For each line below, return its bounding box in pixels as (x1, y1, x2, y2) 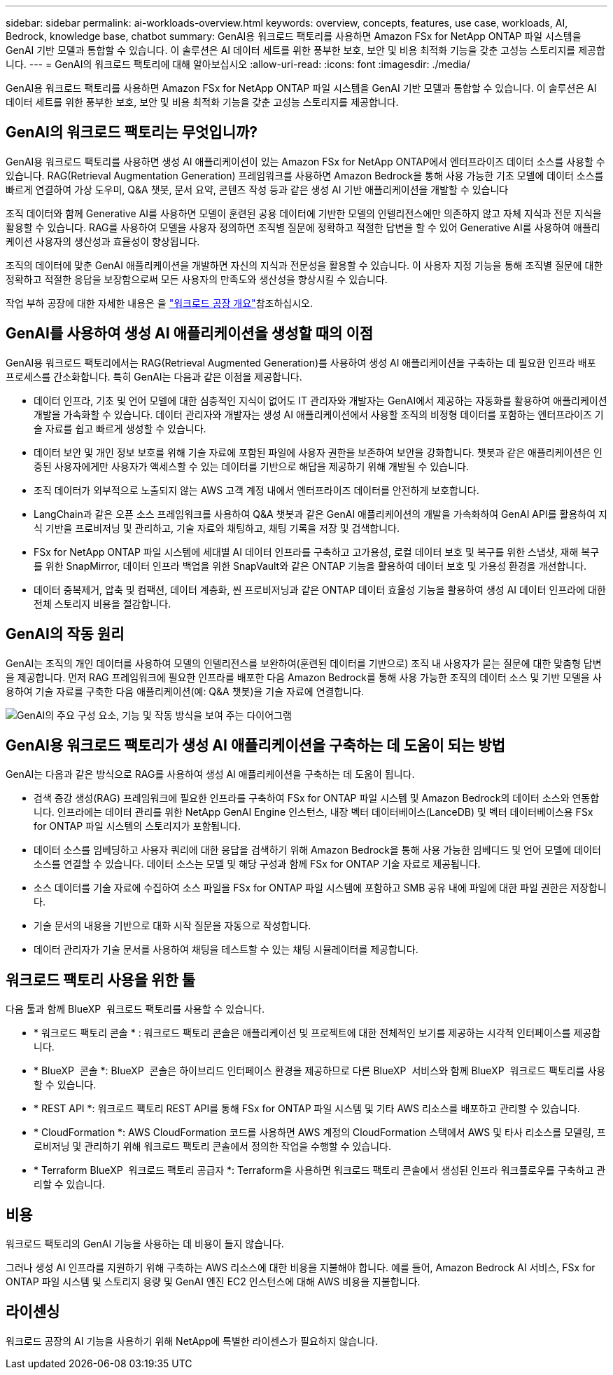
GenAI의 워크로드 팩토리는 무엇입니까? (6, 123, 258, 142)
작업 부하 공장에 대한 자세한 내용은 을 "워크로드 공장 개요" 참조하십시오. (6, 296, 313, 309)
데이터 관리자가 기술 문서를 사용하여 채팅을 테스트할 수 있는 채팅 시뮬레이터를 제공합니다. (34, 943, 418, 956)
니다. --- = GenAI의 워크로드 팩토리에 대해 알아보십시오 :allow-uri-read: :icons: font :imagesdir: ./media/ (6, 58, 470, 70)
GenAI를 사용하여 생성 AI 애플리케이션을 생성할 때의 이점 (6, 324, 374, 343)
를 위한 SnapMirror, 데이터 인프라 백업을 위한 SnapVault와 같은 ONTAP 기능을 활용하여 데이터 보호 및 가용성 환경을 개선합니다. (34, 559, 587, 572)
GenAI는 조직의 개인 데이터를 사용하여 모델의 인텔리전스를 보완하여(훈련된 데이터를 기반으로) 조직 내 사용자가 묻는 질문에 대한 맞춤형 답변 (6, 657, 602, 669)
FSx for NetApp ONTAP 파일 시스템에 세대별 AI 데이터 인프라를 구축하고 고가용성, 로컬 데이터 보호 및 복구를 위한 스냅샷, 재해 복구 (34, 545, 600, 558)
